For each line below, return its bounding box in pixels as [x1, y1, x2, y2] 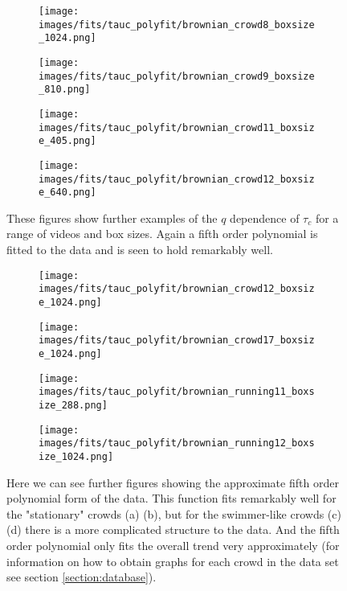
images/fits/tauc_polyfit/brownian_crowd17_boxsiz [39, 334, 315, 347]
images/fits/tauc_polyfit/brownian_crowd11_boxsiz [39, 121, 315, 133]
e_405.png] [39, 135, 96, 147]
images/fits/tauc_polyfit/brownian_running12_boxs [39, 437, 315, 449]
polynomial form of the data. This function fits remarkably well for [6, 490, 337, 507]
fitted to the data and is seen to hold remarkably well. [6, 241, 273, 258]
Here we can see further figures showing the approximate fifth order [6, 474, 339, 490]
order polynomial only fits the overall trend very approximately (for [6, 536, 340, 553]
